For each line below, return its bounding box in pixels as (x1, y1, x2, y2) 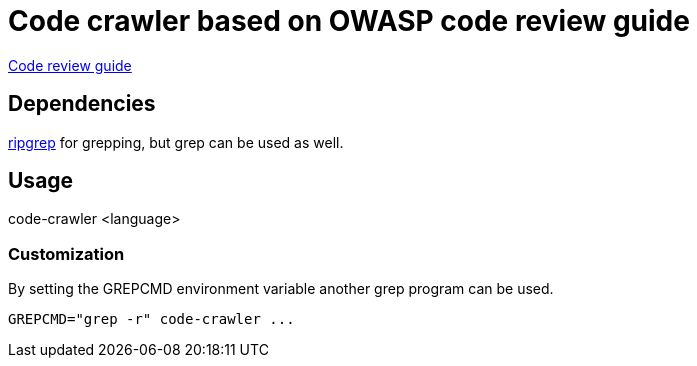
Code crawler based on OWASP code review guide (8, 4, 690, 38)
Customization (8, 243, 125, 264)
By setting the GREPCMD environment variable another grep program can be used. (8, 280, 554, 298)
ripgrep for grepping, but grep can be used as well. (8, 133, 344, 151)
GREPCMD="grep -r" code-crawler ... (8, 311, 295, 328)
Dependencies (8, 91, 156, 117)
